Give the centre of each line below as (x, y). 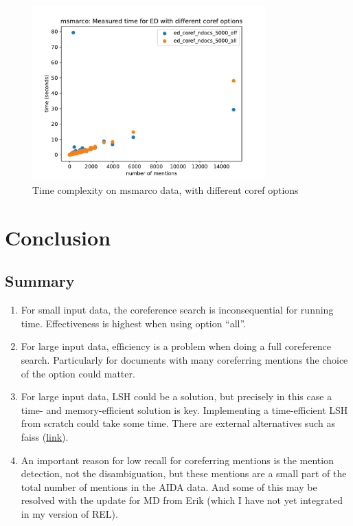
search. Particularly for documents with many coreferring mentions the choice (184, 359)
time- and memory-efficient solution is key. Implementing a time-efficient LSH (184, 409)
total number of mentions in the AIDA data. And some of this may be (169, 486)
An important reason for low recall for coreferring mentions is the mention (177, 460)
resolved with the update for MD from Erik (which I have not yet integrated (182, 500)
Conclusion (58, 237)
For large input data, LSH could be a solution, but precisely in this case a (176, 396)
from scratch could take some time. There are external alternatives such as (178, 423)
